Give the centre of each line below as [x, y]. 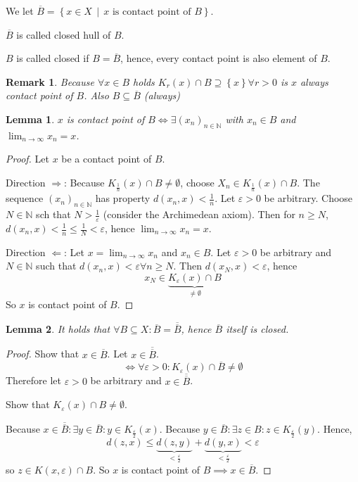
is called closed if [53, 58]
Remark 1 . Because [50, 81]
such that [56, 266]
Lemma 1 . [30, 119]
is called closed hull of [64, 34]
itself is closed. [257, 329]
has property [123, 198]
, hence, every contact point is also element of [219, 58]
